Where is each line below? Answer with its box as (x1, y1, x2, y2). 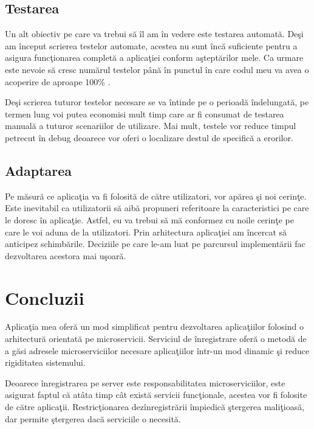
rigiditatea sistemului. (5, 356, 86, 369)
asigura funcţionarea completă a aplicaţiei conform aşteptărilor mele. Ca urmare (5, 51, 304, 64)
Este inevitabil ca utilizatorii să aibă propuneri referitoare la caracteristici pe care (5, 201, 309, 214)
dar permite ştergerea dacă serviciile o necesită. (5, 412, 181, 425)
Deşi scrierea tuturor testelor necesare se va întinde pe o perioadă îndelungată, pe (5, 96, 309, 108)
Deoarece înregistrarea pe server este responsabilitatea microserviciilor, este (5, 376, 285, 389)
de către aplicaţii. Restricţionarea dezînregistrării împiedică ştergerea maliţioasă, (5, 400, 305, 413)
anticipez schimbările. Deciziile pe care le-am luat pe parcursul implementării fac (5, 237, 305, 250)
